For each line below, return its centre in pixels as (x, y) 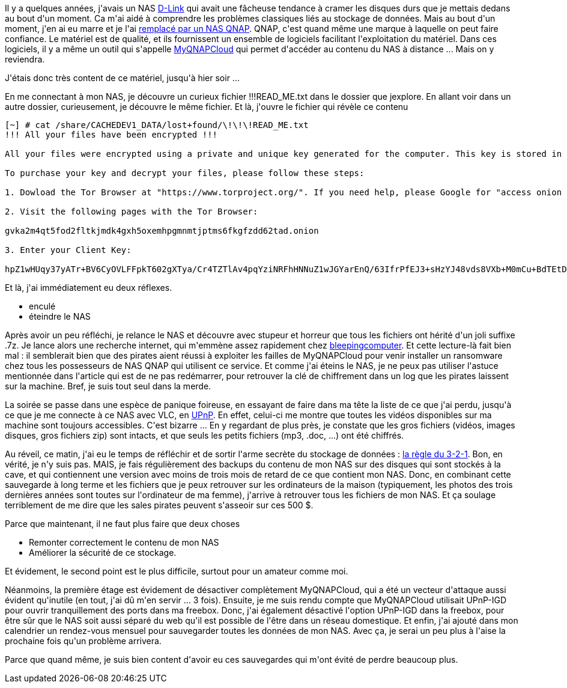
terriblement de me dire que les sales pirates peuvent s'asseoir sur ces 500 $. (159, 505)
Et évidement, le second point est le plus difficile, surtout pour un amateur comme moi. (177, 571)
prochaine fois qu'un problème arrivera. (83, 641)
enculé (42, 306)
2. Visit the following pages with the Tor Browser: (132, 212)
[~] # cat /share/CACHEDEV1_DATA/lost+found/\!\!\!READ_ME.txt (157, 125)
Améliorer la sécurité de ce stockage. (103, 553)
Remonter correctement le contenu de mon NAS (124, 542)
